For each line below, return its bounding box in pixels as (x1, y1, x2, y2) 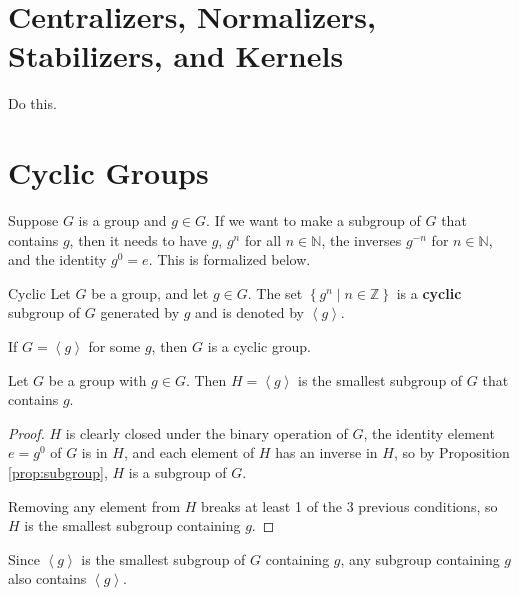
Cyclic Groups (8, 152, 209, 193)
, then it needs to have (69, 229, 207, 250)
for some (88, 336, 141, 356)
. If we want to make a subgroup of (206, 210, 421, 231)
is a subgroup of (128, 461, 227, 482)
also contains (8, 568, 87, 589)
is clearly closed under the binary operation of (65, 422, 348, 443)
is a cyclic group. (207, 336, 311, 356)
